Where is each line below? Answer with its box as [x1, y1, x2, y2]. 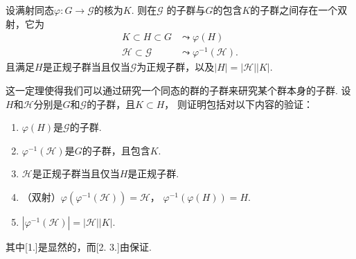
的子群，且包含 [82, 143, 150, 157]
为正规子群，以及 [136, 60, 215, 74]
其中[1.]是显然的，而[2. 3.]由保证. [6, 239, 152, 253]
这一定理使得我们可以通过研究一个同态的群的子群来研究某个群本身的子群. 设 [6, 82, 351, 97]
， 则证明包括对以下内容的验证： [164, 96, 314, 111]
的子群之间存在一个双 [250, 3, 348, 17]
